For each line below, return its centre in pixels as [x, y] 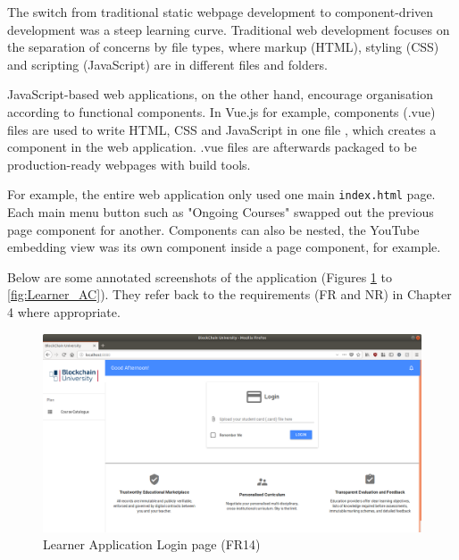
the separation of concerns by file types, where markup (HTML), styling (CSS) [223, 47]
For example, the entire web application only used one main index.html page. [221, 194]
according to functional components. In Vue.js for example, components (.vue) [221, 111]
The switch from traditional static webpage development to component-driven [221, 12]
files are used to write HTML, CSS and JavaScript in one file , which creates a [222, 129]
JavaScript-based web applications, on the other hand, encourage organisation [221, 94]
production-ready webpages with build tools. [129, 164]
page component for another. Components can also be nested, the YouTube [213, 229]
